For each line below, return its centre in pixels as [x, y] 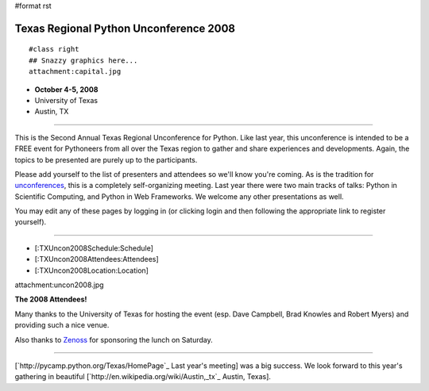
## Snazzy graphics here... [83, 60]
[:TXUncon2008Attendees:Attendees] [97, 259]
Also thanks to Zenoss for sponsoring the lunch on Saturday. [114, 339]
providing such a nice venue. [62, 325]
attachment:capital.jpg [75, 72]
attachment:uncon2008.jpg [59, 285]
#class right [54, 49]
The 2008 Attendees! [51, 299]
